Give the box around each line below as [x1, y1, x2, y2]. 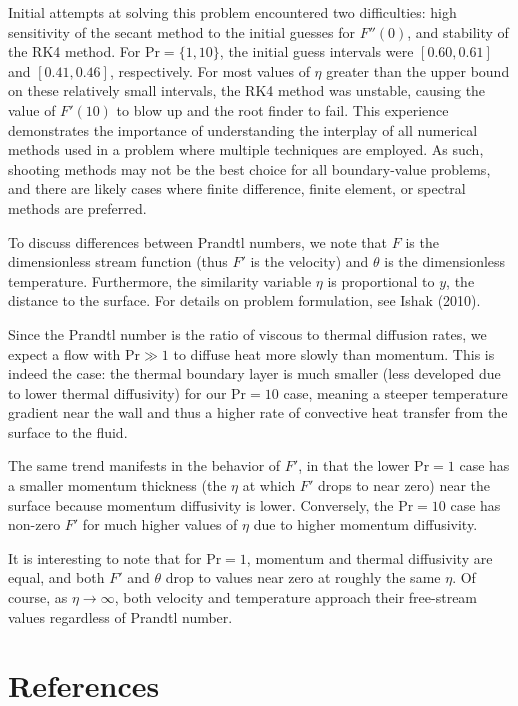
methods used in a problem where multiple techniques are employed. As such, [8, 139, 484, 160]
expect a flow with [8, 343, 121, 364]
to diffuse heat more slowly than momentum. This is [173, 343, 495, 364]
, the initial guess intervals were [219, 41, 414, 62]
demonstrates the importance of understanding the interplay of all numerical [8, 119, 478, 140]
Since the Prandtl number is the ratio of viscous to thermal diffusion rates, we [8, 323, 487, 344]
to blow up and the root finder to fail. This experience [116, 99, 449, 120]
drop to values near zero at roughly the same [165, 567, 441, 588]
